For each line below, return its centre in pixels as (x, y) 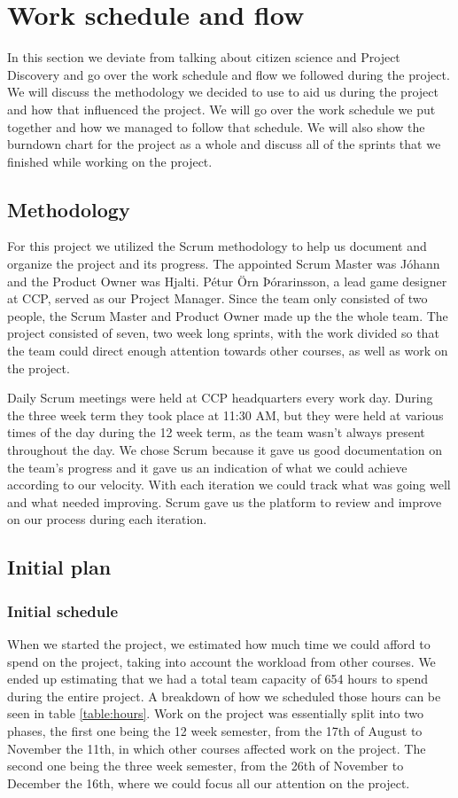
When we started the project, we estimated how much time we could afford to (219, 643)
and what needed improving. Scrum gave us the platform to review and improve (225, 501)
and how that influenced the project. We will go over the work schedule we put (221, 109)
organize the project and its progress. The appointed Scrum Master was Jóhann (224, 264)
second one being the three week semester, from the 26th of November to (206, 766)
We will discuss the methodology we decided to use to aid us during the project (223, 92)
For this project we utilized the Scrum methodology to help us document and (217, 246)
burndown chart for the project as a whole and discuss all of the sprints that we (224, 144)
